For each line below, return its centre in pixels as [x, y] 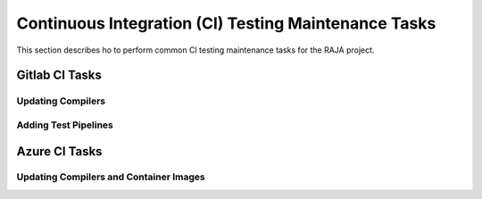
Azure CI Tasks [59, 151]
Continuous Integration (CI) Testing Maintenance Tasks [226, 23]
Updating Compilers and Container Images [111, 177]
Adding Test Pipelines [65, 125]
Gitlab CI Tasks [59, 75]
